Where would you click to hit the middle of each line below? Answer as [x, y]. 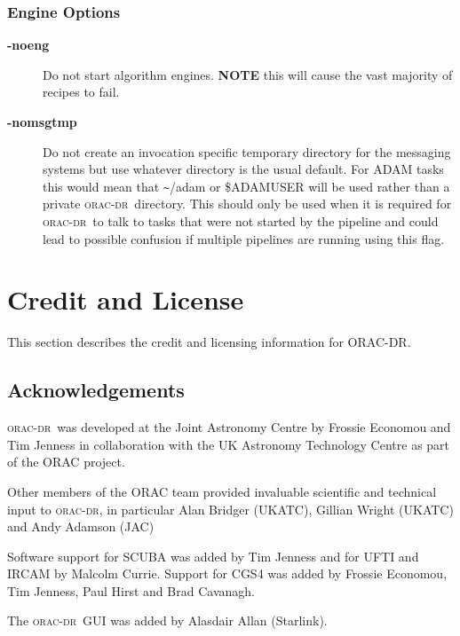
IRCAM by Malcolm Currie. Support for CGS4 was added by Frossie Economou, [227, 573]
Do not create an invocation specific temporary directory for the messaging [247, 151]
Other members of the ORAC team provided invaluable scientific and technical [222, 491]
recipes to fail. [81, 92]
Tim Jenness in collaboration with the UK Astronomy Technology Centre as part [229, 444]
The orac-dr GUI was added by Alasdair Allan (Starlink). [167, 620]
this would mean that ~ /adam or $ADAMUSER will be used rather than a [246, 186]
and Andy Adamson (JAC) [81, 526]
